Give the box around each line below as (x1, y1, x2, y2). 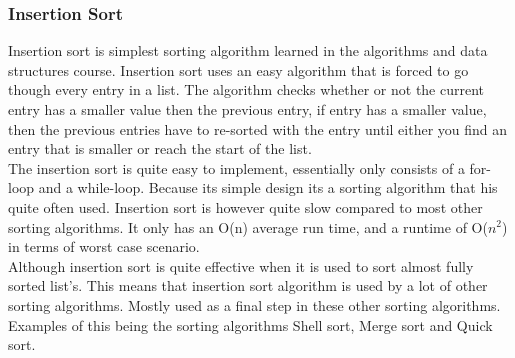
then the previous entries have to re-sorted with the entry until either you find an (8, 118, 508, 139)
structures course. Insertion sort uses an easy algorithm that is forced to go (8, 59, 469, 80)
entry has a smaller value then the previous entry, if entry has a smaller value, (8, 99, 487, 119)
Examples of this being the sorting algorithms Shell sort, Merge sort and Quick (8, 314, 493, 335)
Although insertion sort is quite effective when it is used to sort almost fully (8, 255, 474, 276)
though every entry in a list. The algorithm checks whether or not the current (8, 79, 485, 100)
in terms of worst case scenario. (8, 236, 200, 257)
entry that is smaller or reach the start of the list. (8, 138, 312, 159)
